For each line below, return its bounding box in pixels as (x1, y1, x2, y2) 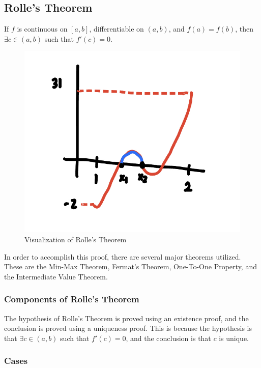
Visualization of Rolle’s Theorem (24, 234, 127, 245)
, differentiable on (89, 23, 144, 34)
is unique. (219, 332, 249, 343)
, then (235, 23, 253, 34)
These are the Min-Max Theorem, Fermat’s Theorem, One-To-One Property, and (4, 261, 257, 272)
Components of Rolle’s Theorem (4, 293, 139, 305)
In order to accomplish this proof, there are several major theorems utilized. (4, 251, 241, 262)
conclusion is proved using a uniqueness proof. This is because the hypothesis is (4, 323, 252, 333)
